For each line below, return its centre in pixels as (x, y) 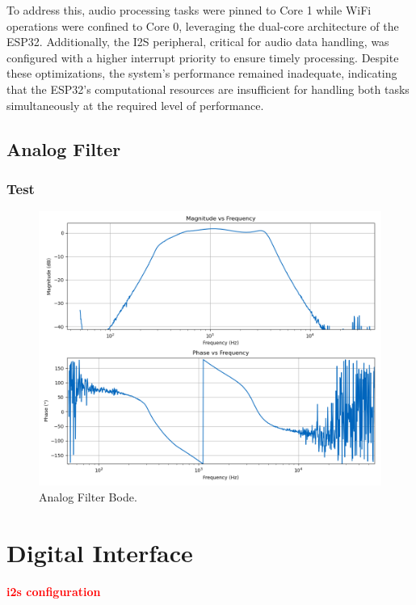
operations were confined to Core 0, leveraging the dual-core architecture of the (203, 25)
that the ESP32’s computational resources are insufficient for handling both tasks (208, 89)
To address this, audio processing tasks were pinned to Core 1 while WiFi (189, 10)
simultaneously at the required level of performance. (135, 105)
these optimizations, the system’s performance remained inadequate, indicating (202, 73)
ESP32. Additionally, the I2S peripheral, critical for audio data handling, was (198, 42)
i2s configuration (54, 591)
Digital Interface (100, 552)
